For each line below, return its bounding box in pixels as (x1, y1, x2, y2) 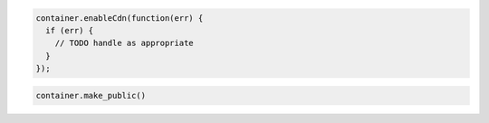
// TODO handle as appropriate (54, 38, 194, 49)
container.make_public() (35, 90, 147, 100)
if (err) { (45, 25, 94, 35)
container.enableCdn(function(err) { (35, 13, 204, 23)
